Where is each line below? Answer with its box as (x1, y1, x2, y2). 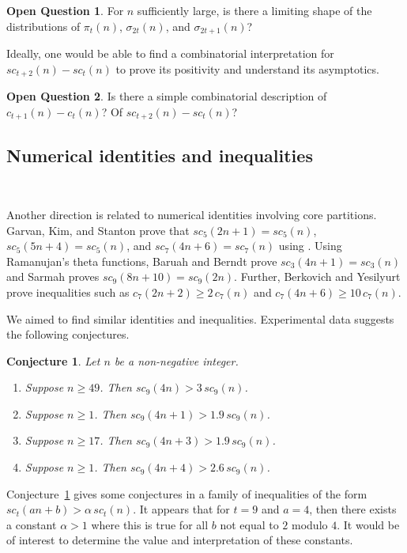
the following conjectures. (6, 326, 130, 343)
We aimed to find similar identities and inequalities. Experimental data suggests (6, 310, 394, 327)
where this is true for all (91, 516, 209, 532)
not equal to (220, 516, 279, 532)
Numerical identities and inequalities (6, 142, 313, 167)
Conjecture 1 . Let (6, 352, 100, 369)
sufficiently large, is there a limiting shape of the (137, 2, 372, 18)
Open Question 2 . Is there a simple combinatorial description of (6, 88, 327, 104)
